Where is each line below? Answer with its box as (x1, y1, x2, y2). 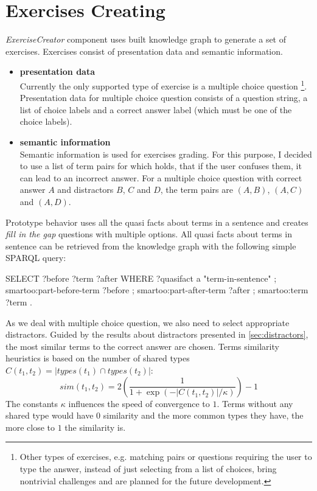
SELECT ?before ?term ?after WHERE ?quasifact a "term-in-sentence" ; (5, 271, 277, 284)
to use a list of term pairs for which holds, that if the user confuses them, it (19, 159, 302, 172)
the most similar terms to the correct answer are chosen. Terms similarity (5, 340, 279, 352)
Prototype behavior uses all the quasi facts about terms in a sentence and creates (5, 215, 308, 228)
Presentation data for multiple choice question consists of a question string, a (19, 91, 308, 104)
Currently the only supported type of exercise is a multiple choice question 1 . (19, 77, 307, 92)
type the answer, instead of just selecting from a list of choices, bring (19, 462, 277, 475)
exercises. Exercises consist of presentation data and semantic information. (5, 44, 283, 57)
